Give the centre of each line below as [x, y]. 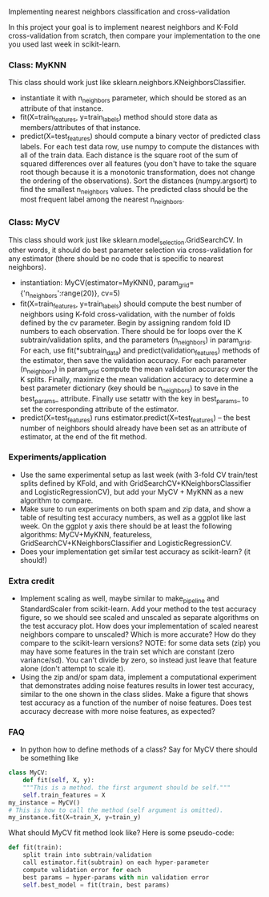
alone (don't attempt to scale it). [72, 668]
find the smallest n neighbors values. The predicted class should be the [134, 190]
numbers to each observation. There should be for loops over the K [131, 331]
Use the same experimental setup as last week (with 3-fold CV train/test [139, 475]
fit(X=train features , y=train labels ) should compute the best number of [131, 304]
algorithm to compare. [56, 500]
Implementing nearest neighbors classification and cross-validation [119, 12]
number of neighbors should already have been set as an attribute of [133, 428]
